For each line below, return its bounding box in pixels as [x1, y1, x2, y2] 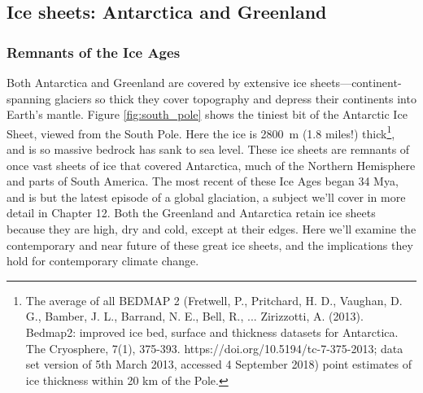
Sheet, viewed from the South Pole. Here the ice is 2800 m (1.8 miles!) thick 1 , [7, 122, 395, 142]
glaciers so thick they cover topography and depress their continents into [55, 90, 416, 107]
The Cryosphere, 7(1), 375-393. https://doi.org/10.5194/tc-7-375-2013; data [25, 339, 403, 356]
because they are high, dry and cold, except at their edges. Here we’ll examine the [7, 221, 416, 237]
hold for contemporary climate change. [7, 252, 199, 269]
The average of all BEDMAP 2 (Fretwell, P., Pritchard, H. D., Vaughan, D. [25, 291, 403, 308]
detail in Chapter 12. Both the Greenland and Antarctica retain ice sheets [7, 204, 376, 221]
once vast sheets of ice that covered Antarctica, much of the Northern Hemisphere [7, 156, 416, 173]
